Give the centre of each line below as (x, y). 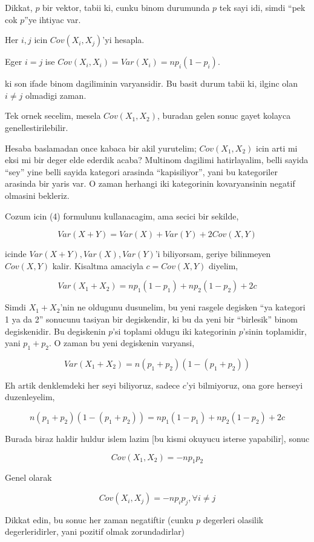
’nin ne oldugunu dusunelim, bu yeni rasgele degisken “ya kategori (183, 307)
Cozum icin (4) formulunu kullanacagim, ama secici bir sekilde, (122, 216)
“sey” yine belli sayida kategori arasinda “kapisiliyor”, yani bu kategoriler (141, 171)
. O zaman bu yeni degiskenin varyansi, (122, 343)
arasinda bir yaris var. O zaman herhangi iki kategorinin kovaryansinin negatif (150, 183)
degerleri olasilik (233, 519)
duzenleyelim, (30, 397)
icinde (16, 254)
